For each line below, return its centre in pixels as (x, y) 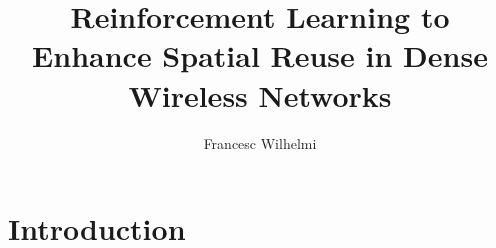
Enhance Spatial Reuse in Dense (260, 55)
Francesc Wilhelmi (260, 142)
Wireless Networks (260, 94)
